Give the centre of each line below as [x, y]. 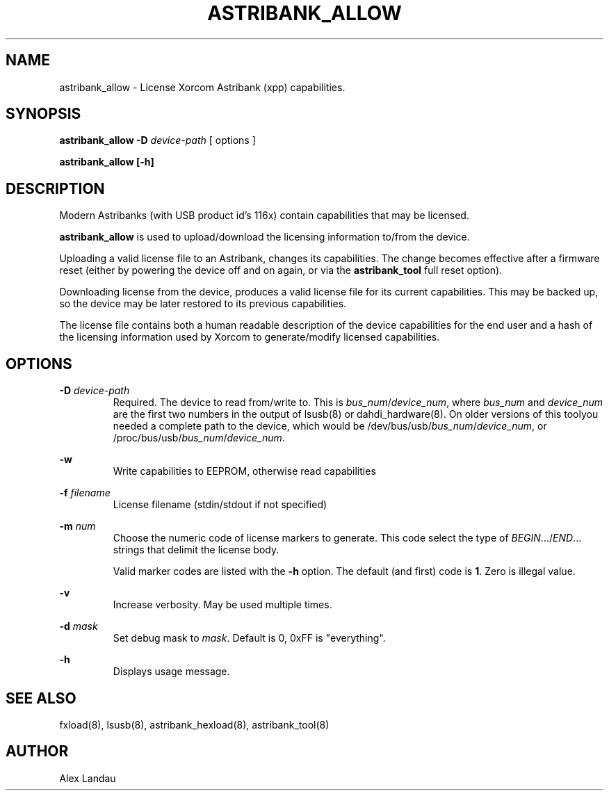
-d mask [79, 626]
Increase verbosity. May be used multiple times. [222, 605]
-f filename [85, 493]
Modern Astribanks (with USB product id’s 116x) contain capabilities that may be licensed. [264, 216]
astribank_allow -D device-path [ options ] [157, 140]
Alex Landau [88, 778]
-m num [78, 526]
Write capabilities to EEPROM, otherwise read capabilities [244, 471]
